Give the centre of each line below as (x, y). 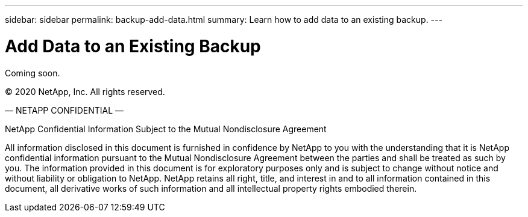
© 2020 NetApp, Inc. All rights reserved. (85, 91)
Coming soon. (33, 73)
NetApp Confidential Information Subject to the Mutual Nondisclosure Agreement (166, 129)
